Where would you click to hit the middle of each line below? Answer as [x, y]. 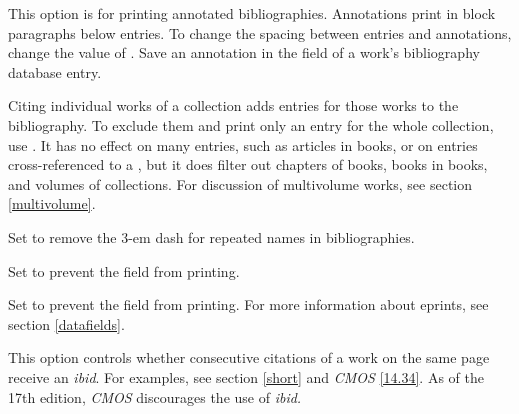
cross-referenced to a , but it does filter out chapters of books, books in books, [248, 164]
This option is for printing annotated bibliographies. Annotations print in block [252, 13]
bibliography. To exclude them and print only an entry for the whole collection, [251, 124]
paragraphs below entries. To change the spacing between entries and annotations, [260, 32]
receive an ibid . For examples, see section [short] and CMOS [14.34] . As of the [246, 376]
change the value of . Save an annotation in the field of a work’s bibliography [244, 52]
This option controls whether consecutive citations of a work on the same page [249, 357]
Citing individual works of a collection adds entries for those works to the [233, 105]
